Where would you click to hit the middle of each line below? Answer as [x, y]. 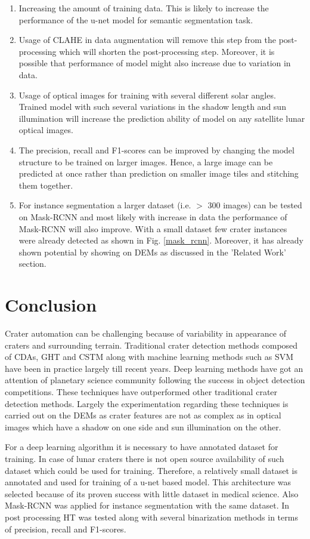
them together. [46, 185]
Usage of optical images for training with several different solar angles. [147, 95]
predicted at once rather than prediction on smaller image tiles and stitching [159, 173]
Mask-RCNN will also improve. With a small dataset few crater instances [153, 228]
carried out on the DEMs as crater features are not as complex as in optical [143, 415]
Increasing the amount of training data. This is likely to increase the [144, 8]
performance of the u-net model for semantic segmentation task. [136, 19]
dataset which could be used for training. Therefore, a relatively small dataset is [151, 470]
